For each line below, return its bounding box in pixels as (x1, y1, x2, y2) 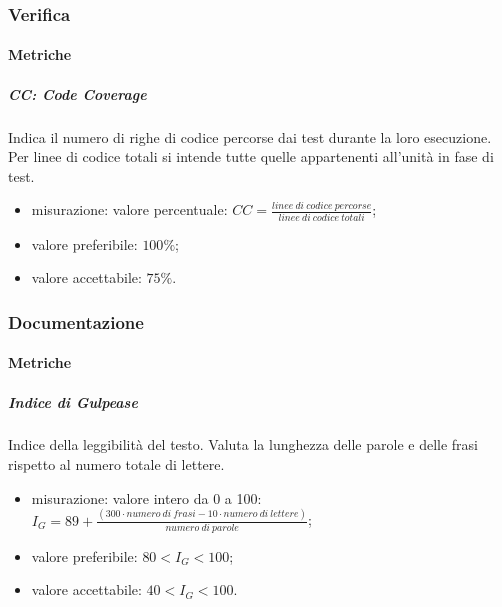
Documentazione (8, 309, 144, 334)
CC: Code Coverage (8, 83, 147, 104)
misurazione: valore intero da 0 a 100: (31, 487, 262, 508)
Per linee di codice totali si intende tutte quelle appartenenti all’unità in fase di (8, 146, 494, 167)
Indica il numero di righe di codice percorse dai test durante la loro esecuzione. (8, 126, 492, 147)
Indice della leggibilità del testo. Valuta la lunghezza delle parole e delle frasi (8, 434, 479, 455)
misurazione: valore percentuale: (31, 199, 228, 220)
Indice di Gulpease (8, 391, 138, 412)
